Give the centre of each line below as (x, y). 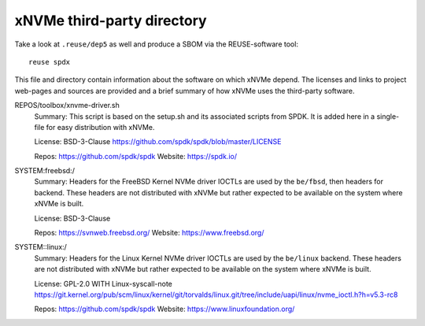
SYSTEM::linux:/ (41, 247)
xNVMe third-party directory (111, 20)
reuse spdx (50, 62)
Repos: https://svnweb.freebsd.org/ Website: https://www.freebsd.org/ (149, 233)
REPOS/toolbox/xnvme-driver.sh (67, 106)
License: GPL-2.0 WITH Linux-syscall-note (103, 283)
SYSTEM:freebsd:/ (44, 171)
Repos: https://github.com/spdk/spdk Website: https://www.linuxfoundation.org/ (164, 309)
